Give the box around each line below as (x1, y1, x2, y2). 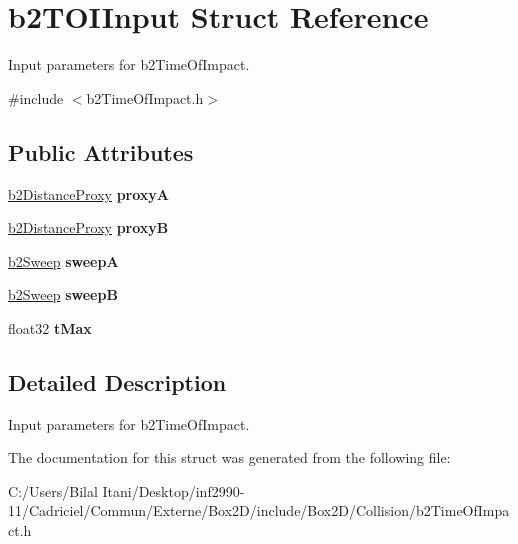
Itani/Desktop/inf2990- (102, 480, 245, 501)
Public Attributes (8, 136, 194, 167)
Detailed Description (8, 366, 227, 397)
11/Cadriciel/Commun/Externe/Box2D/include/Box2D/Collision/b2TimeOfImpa (8, 500, 510, 521)
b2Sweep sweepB (8, 284, 118, 305)
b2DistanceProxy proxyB (8, 217, 169, 238)
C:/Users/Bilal (8, 480, 98, 501)
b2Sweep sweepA (8, 250, 119, 271)
